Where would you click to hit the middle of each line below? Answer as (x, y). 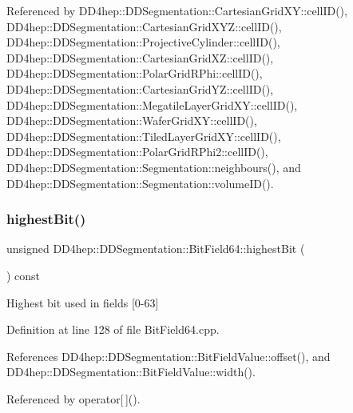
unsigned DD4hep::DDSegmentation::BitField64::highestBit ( (156, 249)
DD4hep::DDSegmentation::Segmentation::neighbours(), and (154, 167)
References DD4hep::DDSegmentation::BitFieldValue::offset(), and (169, 356)
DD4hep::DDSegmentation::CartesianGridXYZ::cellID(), (144, 26)
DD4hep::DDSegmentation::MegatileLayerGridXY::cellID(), (152, 104)
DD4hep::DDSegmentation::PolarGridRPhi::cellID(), (135, 73)
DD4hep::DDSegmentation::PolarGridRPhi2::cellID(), (137, 152)
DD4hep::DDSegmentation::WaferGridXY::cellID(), (132, 120)
